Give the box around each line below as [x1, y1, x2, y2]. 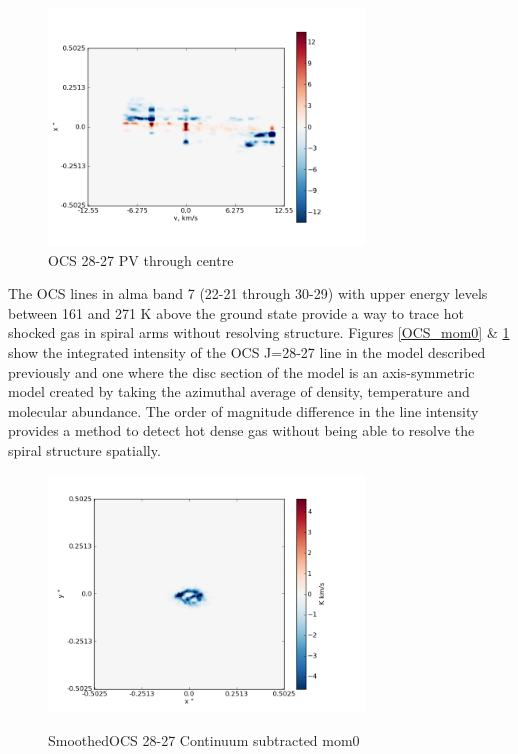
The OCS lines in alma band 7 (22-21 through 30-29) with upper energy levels [8, 283, 488, 304]
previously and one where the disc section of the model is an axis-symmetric [8, 361, 475, 382]
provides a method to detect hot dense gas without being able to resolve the [8, 420, 475, 441]
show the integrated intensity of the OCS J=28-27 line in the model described [8, 342, 486, 363]
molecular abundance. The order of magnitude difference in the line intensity [8, 400, 479, 421]
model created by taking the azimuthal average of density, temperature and [8, 381, 470, 402]
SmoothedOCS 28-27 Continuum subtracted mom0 [48, 730, 360, 751]
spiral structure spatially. [8, 440, 161, 461]
